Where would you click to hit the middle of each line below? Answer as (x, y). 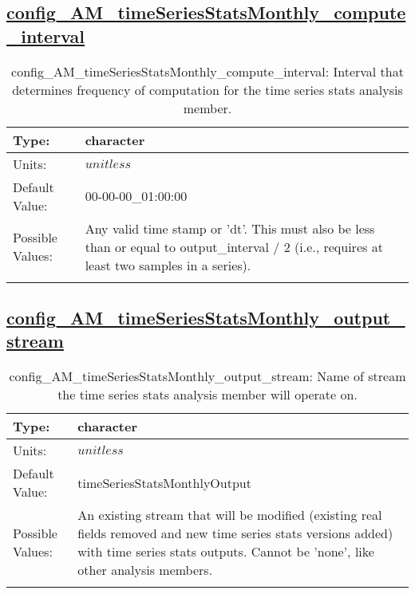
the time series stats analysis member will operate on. (207, 395)
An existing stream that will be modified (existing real (230, 515)
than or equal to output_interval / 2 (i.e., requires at (234, 246)
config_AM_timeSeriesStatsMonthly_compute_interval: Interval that (207, 71)
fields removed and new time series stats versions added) (235, 533)
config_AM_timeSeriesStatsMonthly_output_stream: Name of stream (207, 376)
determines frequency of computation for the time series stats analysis (207, 89)
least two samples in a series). (168, 265)
